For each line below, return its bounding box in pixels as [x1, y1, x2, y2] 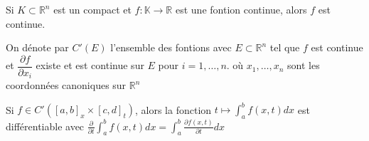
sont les [287, 58, 320, 73]
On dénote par [6, 40, 69, 55]
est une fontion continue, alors [175, 2, 307, 16]
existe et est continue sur [36, 58, 144, 73]
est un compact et [53, 2, 132, 16]
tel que [269, 40, 300, 55]
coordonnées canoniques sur [6, 78, 127, 93]
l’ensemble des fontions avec [110, 40, 232, 55]
